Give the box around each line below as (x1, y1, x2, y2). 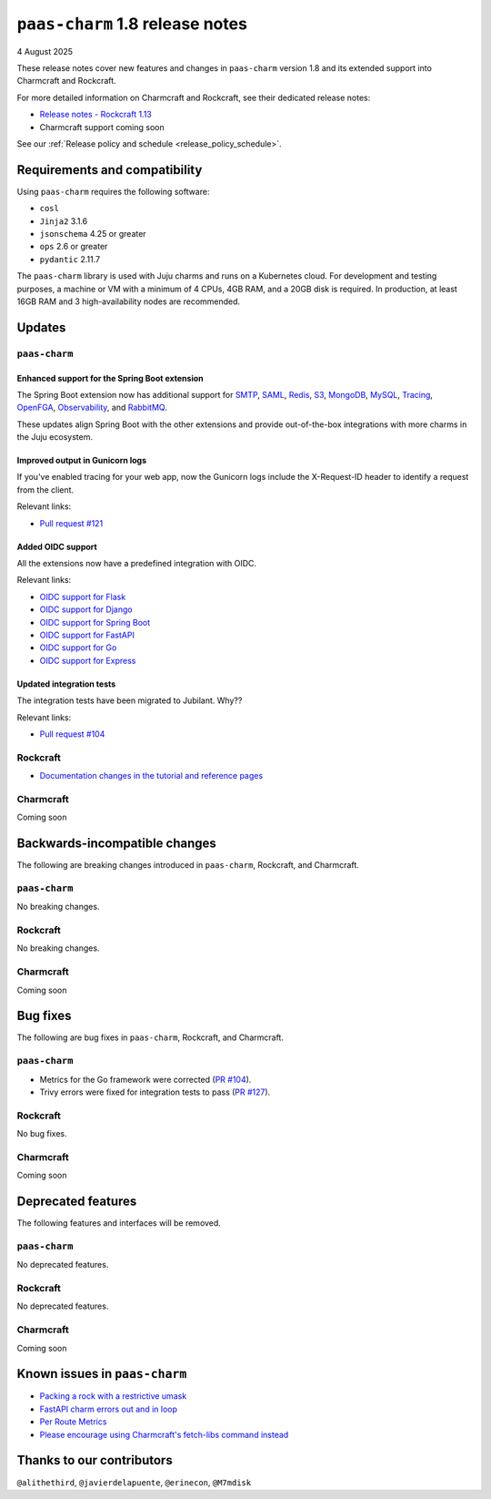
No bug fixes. (16, 1128, 67, 1139)
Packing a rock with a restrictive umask (39, 1391, 187, 1402)
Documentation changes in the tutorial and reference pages (39, 770, 264, 781)
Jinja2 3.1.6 (39, 215, 88, 227)
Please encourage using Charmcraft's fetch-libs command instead (39, 1429, 289, 1440)
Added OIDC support (16, 541, 97, 552)
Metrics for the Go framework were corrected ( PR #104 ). (39, 1074, 252, 1085)
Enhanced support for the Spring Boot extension (16, 372, 204, 383)
